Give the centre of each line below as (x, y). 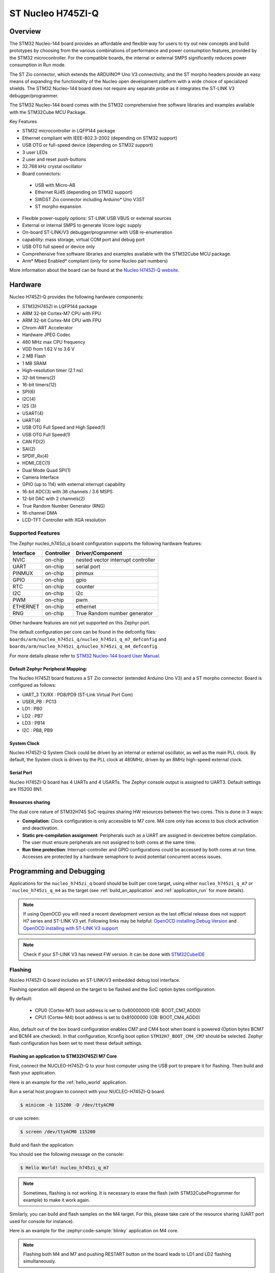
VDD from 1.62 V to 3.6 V (48, 349)
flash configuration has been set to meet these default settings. (76, 1043)
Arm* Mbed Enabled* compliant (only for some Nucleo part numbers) (95, 261)
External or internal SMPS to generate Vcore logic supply (82, 225)
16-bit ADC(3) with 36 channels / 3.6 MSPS (67, 491)
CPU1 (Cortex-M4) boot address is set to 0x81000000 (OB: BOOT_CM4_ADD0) (118, 1017)
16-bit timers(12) (39, 384)
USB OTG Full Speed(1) (46, 434)
